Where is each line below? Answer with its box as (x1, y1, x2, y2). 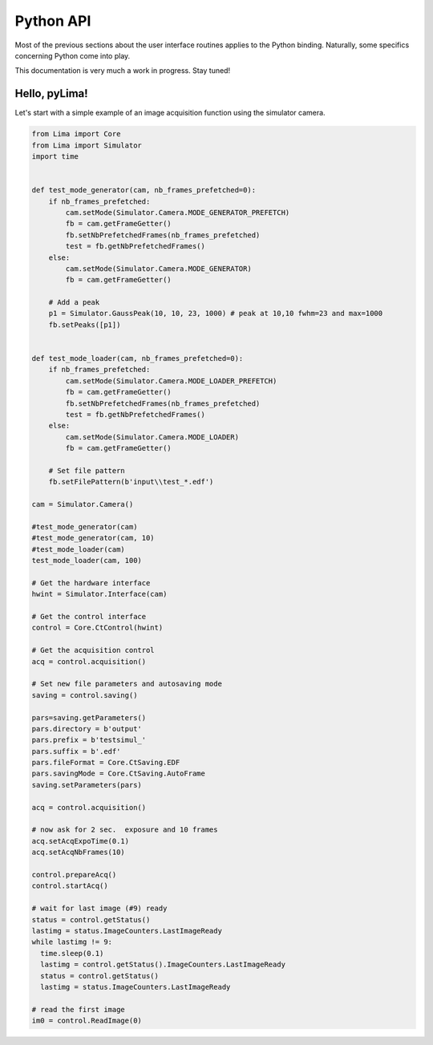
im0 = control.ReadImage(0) (31, 1016, 142, 1026)
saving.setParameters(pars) (31, 780, 142, 789)
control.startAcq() (31, 881, 108, 890)
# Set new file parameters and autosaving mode (31, 679, 222, 689)
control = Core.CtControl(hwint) (31, 623, 164, 633)
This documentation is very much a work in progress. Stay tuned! (14, 66, 231, 75)
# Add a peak (48, 298, 100, 307)
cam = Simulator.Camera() (31, 500, 134, 509)
